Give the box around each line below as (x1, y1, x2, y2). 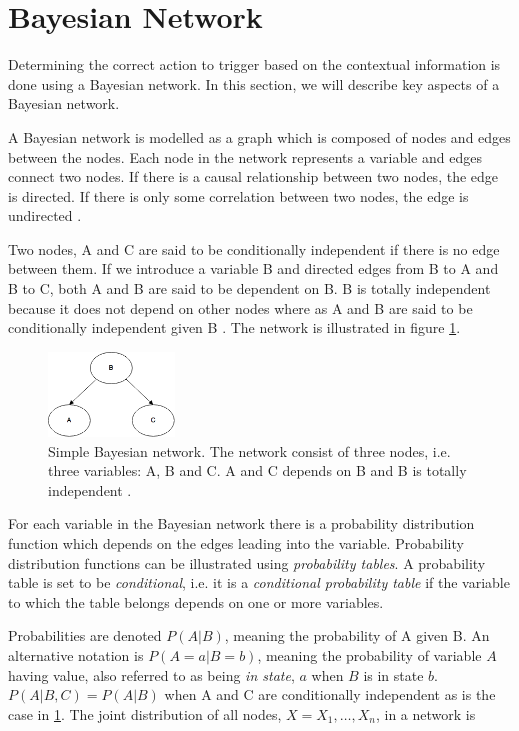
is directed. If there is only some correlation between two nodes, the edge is (8, 185, 469, 206)
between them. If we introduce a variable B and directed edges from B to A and (8, 258, 499, 279)
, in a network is (375, 703, 476, 724)
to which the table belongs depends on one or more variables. (8, 591, 384, 612)
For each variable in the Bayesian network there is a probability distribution (8, 513, 475, 534)
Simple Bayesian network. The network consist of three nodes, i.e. (48, 440, 451, 461)
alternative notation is (8, 644, 144, 665)
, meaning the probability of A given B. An (224, 625, 490, 646)
